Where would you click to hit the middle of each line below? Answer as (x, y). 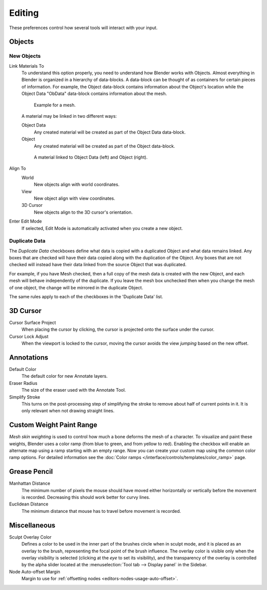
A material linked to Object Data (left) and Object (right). (91, 157)
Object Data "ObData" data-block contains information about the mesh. (94, 93)
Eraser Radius (23, 383)
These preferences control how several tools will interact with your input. (83, 28)
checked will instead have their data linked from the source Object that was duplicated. (98, 265)
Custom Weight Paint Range (53, 425)
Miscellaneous (32, 525)
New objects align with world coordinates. (77, 184)
